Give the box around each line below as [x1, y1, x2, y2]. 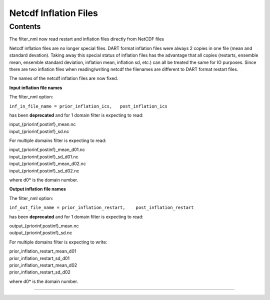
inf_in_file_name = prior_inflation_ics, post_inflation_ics [9, 103, 167, 109]
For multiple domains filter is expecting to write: [9, 239, 107, 245]
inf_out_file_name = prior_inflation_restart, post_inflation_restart [9, 205, 194, 210]
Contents [9, 22, 41, 31]
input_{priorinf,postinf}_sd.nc [9, 128, 69, 134]
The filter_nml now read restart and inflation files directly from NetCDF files [9, 36, 164, 42]
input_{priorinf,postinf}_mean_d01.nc [9, 146, 85, 152]
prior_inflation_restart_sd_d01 [9, 255, 70, 261]
